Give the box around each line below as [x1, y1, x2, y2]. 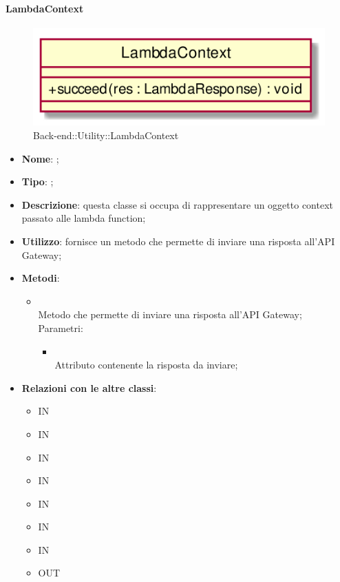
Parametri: [38, 320, 83, 335]
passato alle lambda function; [21, 211, 146, 225]
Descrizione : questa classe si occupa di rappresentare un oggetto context [21, 197, 333, 211]
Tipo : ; [21, 174, 54, 189]
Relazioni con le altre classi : [21, 380, 157, 395]
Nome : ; [21, 151, 59, 165]
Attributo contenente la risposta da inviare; [54, 357, 238, 372]
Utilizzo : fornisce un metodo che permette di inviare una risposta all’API [21, 233, 335, 248]
